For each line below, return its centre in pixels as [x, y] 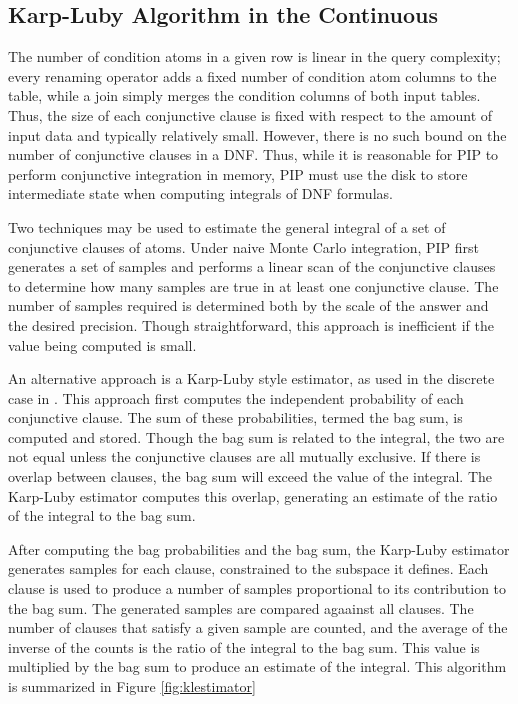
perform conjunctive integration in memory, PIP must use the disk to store [238, 173]
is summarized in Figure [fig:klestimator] [132, 686]
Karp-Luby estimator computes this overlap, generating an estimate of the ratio [253, 495]
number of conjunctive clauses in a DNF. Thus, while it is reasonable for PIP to [253, 154]
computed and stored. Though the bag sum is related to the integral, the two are [256, 436]
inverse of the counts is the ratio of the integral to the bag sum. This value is [244, 646]
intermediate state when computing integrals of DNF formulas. [200, 193]
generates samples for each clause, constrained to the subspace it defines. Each [248, 568]
